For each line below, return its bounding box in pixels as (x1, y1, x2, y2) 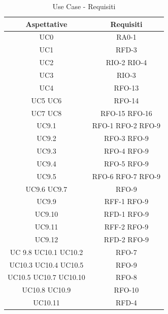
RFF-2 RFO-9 (104, 221, 149, 232)
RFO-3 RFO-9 (104, 133, 149, 144)
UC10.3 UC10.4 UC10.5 (9, 259, 84, 270)
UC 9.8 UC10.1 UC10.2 (10, 246, 83, 257)
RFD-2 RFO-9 (104, 234, 149, 244)
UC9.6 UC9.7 (25, 183, 68, 194)
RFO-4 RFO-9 (104, 146, 149, 156)
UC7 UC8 (31, 107, 62, 118)
